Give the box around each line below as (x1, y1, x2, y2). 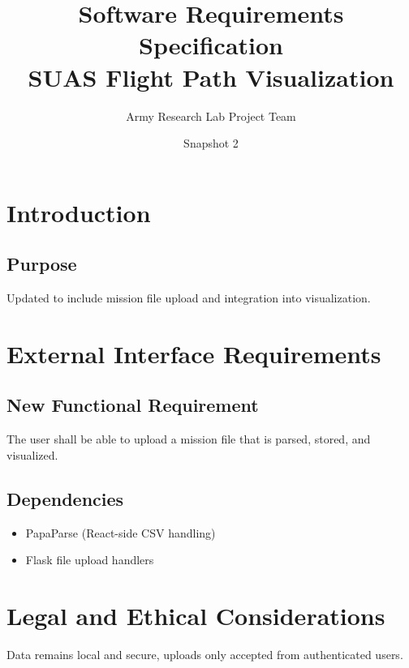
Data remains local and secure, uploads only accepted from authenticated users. (6, 645, 403, 662)
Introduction (6, 195, 151, 229)
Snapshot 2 (183, 135, 239, 152)
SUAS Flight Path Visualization (28, 60, 394, 93)
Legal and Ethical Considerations (6, 599, 385, 632)
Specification (139, 28, 283, 62)
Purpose (6, 251, 77, 276)
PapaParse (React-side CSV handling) (25, 524, 216, 541)
